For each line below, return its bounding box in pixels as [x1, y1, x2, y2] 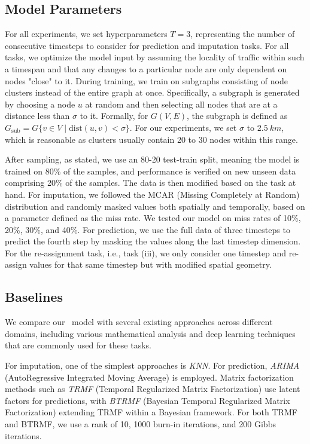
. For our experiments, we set [129, 121, 237, 133]
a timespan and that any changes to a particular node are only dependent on [5, 62, 287, 75]
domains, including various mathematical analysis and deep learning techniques [5, 327, 296, 339]
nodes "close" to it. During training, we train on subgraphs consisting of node [5, 74, 288, 87]
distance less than [5, 109, 70, 122]
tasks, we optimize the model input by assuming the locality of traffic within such [5, 51, 305, 63]
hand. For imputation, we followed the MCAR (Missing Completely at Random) [5, 188, 300, 200]
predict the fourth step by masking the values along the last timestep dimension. [5, 235, 301, 247]
